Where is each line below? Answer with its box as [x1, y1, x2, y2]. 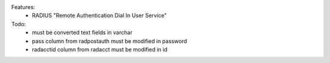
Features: [11, 4, 35, 10]
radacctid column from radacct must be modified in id [32, 45, 168, 53]
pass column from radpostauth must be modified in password [32, 37, 188, 45]
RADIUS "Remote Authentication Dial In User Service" [32, 12, 167, 19]
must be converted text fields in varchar [32, 29, 133, 36]
